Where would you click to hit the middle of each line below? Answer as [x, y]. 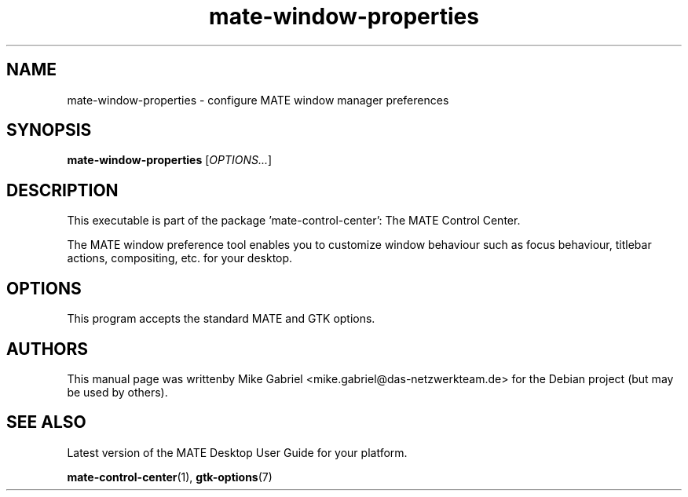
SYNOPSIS [49, 130]
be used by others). [117, 392]
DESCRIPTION [62, 190]
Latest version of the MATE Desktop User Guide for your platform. [237, 452]
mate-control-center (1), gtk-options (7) [170, 477]
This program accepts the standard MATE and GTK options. [221, 319]
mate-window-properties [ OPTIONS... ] [170, 160]
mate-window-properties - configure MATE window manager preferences [258, 100]
